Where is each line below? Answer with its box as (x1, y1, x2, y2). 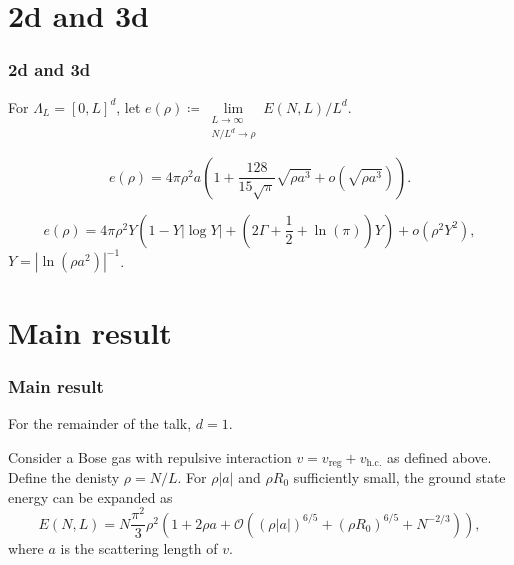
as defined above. (387, 446, 492, 467)
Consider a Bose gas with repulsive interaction (8, 446, 292, 467)
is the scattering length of (60, 537, 218, 558)
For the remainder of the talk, (8, 412, 192, 433)
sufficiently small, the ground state (293, 466, 506, 487)
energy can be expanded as (8, 486, 173, 507)
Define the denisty (8, 466, 120, 487)
